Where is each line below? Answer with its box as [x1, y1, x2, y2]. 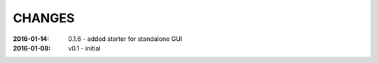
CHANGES [13, 10, 75, 26]
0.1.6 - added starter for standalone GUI [68, 35, 183, 43]
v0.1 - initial [68, 44, 101, 52]
